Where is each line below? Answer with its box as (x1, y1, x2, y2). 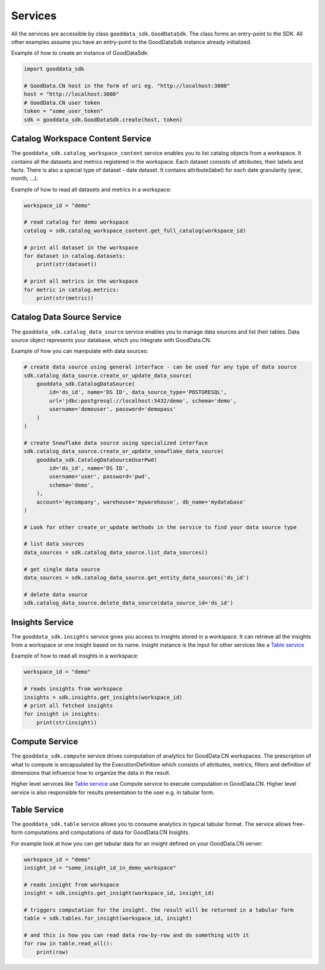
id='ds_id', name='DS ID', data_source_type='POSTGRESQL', (49, 389, 227, 396)
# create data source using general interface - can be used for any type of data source (23, 364, 297, 370)
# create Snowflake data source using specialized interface (23, 440, 208, 446)
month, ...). (11, 175, 39, 182)
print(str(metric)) (36, 295, 94, 301)
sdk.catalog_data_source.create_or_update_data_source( (23, 372, 193, 379)
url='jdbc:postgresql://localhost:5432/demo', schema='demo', (49, 397, 237, 404)
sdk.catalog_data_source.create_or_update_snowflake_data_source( (23, 448, 224, 455)
